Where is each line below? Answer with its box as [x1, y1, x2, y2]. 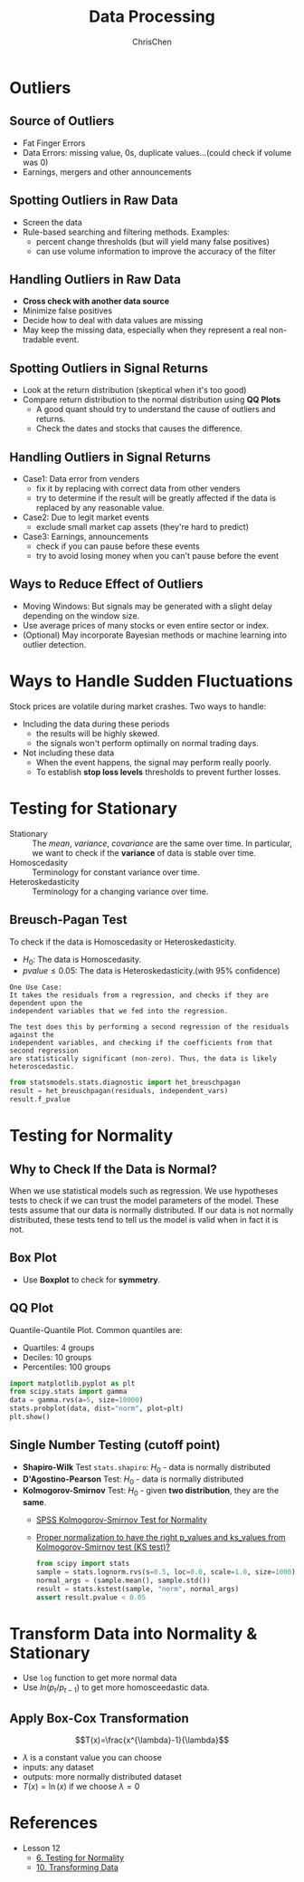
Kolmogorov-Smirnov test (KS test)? [35, 1541, 170, 1552]
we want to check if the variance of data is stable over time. [32, 847, 256, 858]
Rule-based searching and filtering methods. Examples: [22, 226, 231, 237]
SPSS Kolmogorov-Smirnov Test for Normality [35, 1514, 208, 1525]
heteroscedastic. [9, 1062, 75, 1071]
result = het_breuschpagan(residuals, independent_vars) [9, 1087, 229, 1096]
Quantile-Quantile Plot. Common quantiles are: [9, 1324, 183, 1335]
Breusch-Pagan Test [9, 912, 128, 927]
